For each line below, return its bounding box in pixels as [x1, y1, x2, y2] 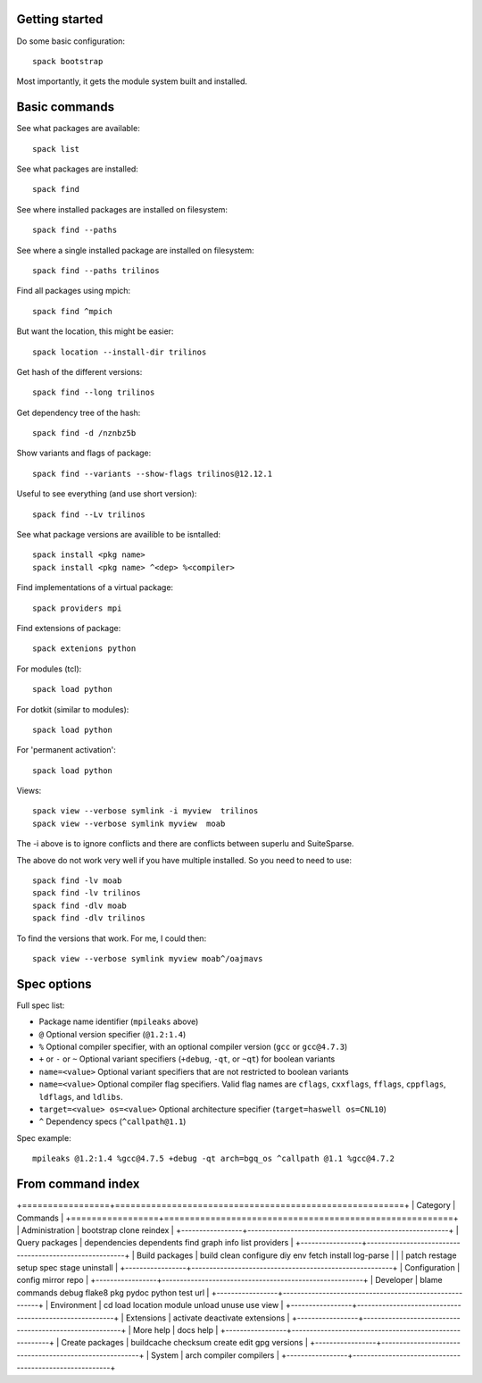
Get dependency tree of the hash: [16, 407, 141, 418]
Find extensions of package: [16, 622, 121, 633]
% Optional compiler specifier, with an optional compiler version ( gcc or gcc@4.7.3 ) [38, 1041, 348, 1053]
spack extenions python [32, 644, 137, 654]
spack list [32, 144, 80, 154]
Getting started [16, 12, 104, 27]
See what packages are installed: [16, 163, 138, 174]
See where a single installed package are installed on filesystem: [16, 245, 254, 255]
